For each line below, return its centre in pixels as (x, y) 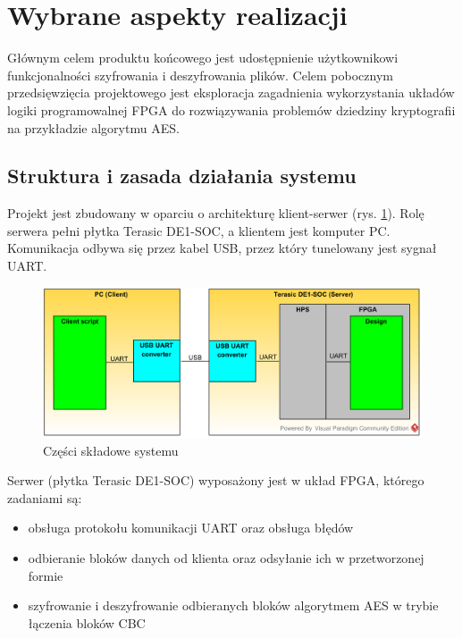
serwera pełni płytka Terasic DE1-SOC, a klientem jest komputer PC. (199, 230)
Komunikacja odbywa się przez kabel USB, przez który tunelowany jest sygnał (222, 248)
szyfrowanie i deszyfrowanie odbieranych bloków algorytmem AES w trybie (233, 605)
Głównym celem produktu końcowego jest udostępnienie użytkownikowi (203, 58)
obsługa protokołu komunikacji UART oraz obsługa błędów (191, 528)
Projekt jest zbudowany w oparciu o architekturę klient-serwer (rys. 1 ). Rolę (216, 213)
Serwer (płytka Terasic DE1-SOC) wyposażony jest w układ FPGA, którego (216, 480)
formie (46, 575)
